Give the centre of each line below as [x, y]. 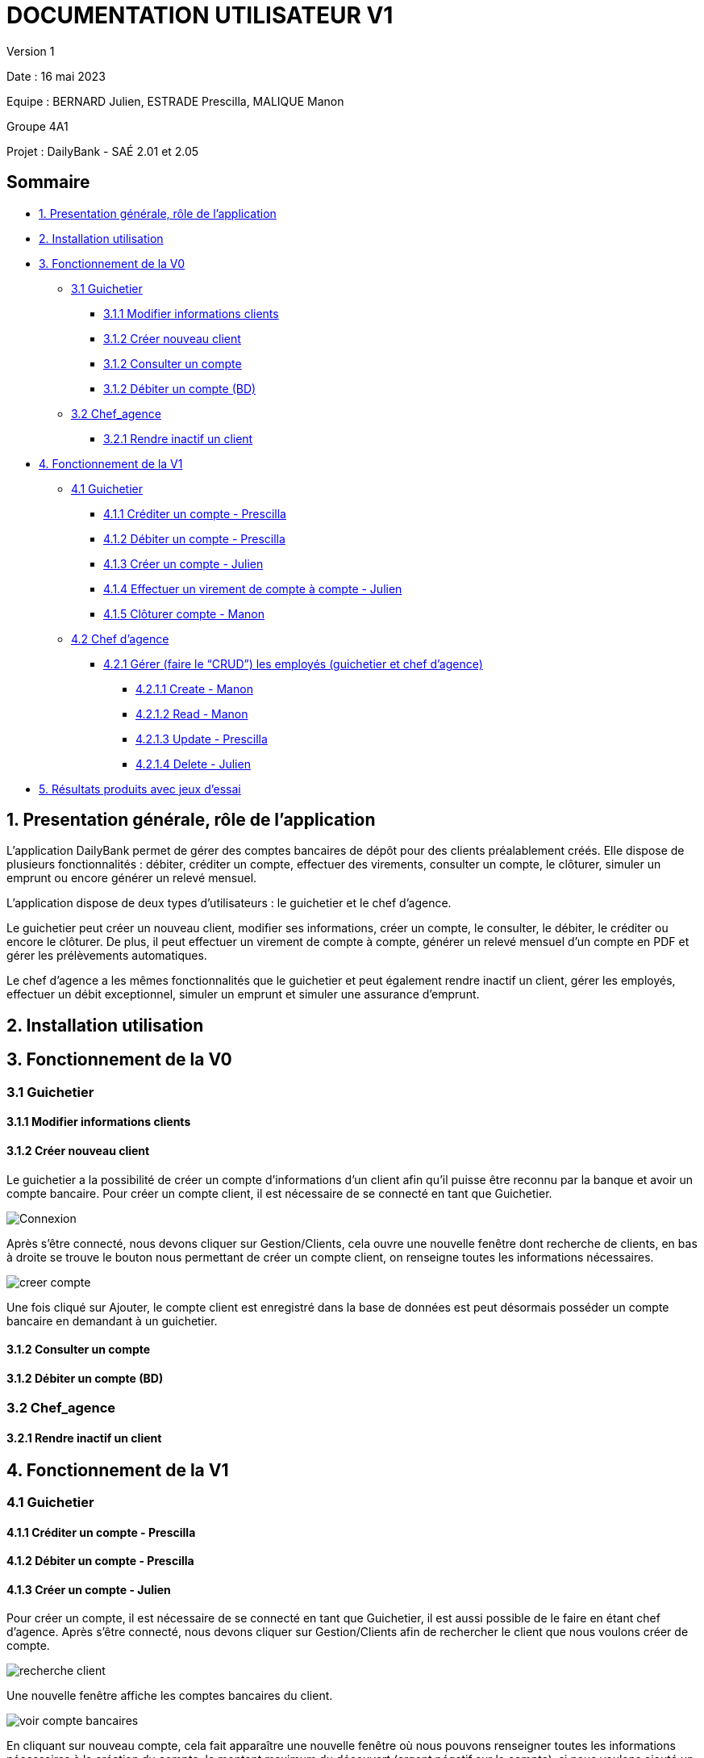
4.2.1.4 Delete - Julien [193, 764]
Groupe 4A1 [37, 126]
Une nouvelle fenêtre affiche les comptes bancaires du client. [170, 1696]
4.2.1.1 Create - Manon [194, 689]
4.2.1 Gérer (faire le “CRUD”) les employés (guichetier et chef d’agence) [293, 663]
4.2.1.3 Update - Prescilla [202, 739]
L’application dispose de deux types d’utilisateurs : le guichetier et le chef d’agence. [229, 903]
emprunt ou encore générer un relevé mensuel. [132, 878]
